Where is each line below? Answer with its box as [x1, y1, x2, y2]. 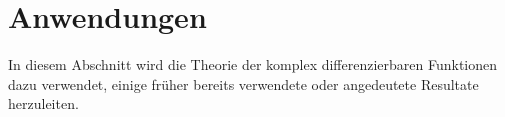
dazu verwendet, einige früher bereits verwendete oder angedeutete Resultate [8, 73, 479, 94]
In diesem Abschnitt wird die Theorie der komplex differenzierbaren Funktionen [8, 54, 498, 75]
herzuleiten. [8, 93, 79, 114]
